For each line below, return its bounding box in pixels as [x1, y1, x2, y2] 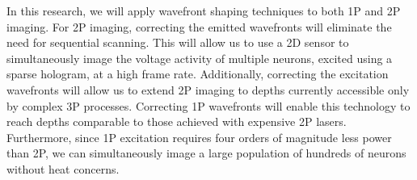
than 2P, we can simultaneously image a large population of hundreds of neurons [6, 144, 406, 161]
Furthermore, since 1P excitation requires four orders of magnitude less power [6, 128, 392, 145]
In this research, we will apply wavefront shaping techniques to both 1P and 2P [6, 2, 401, 19]
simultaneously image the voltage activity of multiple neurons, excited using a [6, 49, 393, 66]
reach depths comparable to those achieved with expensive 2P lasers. [6, 113, 347, 130]
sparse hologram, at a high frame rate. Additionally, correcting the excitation [6, 65, 389, 82]
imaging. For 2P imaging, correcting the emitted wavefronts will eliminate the [6, 18, 392, 35]
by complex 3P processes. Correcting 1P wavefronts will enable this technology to [6, 97, 411, 114]
